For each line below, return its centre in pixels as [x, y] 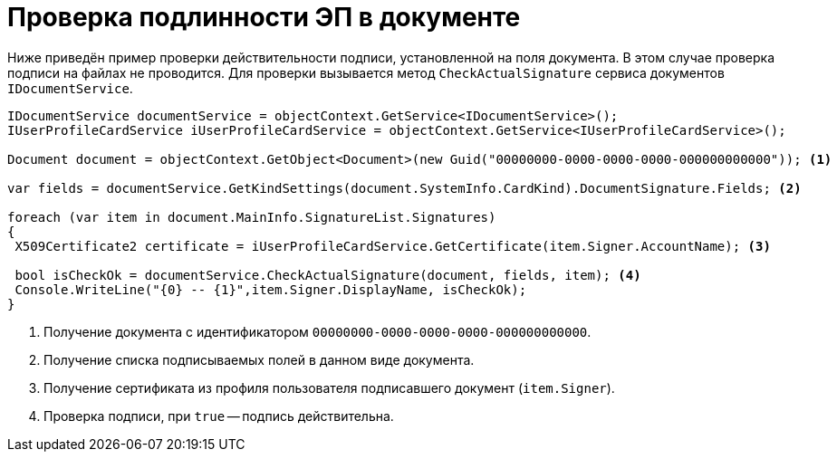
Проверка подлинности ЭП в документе [264, 17]
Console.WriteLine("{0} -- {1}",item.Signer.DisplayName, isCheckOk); [271, 289]
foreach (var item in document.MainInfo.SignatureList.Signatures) [252, 217]
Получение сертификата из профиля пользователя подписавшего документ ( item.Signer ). [329, 387]
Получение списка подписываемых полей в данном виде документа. [259, 359]
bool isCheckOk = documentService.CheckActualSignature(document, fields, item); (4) [328, 275]
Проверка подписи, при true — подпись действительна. [219, 416]
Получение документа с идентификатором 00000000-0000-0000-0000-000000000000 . [317, 331]
